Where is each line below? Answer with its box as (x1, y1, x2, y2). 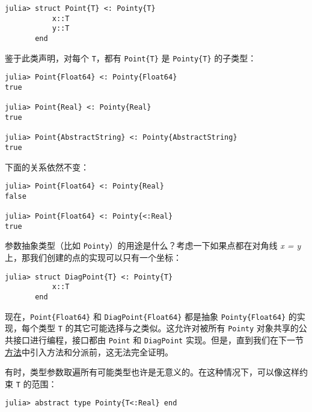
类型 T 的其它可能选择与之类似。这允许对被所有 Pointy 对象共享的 (38, 322, 299, 334)
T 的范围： (16, 377, 57, 390)
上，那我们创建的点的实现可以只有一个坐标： (5, 251, 182, 264)
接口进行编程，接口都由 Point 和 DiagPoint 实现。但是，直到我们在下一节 (13, 333, 304, 346)
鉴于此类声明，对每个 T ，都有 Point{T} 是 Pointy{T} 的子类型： (5, 51, 257, 64)
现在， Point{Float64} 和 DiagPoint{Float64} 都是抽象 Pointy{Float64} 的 (5, 310, 297, 322)
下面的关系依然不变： (5, 160, 89, 173)
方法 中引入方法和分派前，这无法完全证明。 (5, 345, 173, 358)
